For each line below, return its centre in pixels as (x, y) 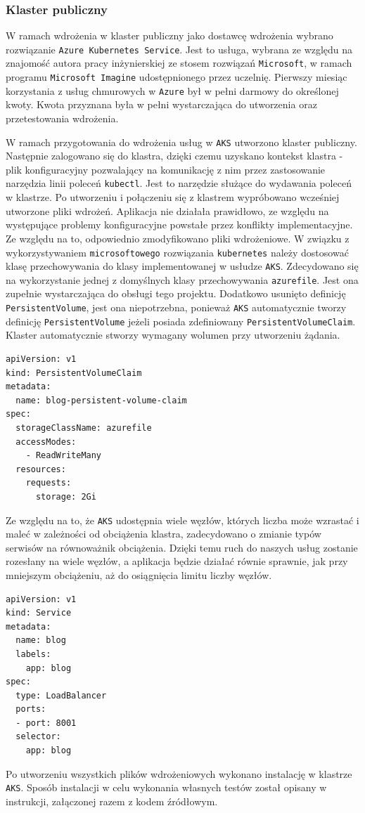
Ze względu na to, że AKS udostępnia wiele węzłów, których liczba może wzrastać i (182, 520)
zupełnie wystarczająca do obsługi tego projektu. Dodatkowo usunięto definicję (176, 293)
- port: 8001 (46, 723)
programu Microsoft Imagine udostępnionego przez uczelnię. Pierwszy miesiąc (177, 77)
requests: (49, 483)
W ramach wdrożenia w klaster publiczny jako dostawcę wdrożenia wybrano (169, 35)
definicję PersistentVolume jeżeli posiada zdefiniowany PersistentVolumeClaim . (181, 321)
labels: (33, 654)
